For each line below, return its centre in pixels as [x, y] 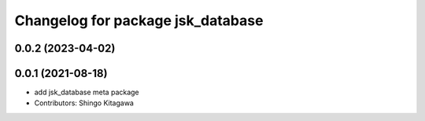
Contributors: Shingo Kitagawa [84, 103]
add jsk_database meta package [87, 92]
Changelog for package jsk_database [139, 20]
